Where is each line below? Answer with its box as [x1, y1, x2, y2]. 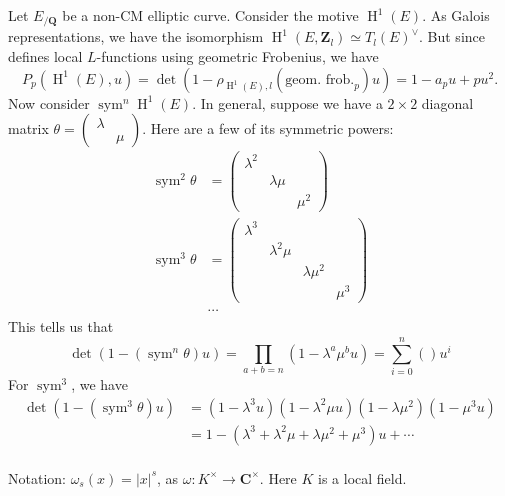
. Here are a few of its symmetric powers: [142, 118, 394, 139]
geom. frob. [285, 72, 355, 87]
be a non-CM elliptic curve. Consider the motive [62, 5, 359, 25]
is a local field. [318, 467, 407, 488]
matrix [8, 118, 49, 139]
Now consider [8, 92, 90, 113]
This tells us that [8, 316, 114, 337]
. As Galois [422, 5, 490, 25]
